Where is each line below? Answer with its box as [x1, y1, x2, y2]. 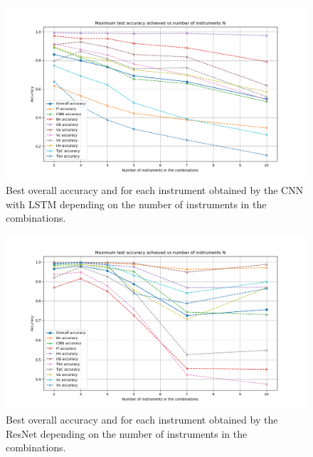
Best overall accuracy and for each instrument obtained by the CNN [6, 183, 304, 198]
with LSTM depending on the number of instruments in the [6, 196, 267, 211]
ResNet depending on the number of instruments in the [6, 426, 248, 441]
